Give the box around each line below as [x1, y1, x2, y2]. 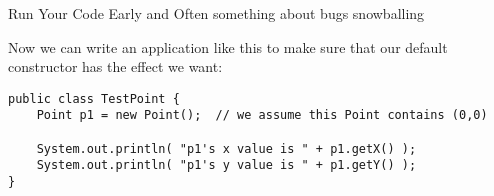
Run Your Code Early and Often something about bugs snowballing [8, 3, 425, 23]
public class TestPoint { [8, 91, 180, 106]
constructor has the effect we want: [8, 56, 223, 77]
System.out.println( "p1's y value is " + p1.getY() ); [36, 158, 417, 173]
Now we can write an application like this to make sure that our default [8, 36, 448, 57]
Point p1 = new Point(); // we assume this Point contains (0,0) [36, 108, 488, 123]
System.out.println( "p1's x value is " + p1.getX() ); [36, 141, 417, 156]
